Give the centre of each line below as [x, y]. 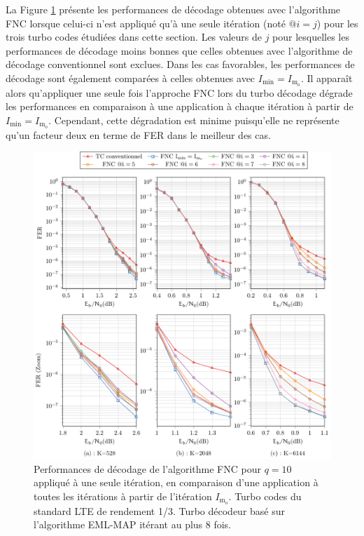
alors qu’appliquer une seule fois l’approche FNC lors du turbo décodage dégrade [179, 92]
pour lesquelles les [311, 37]
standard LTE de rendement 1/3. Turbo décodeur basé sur [160, 510]
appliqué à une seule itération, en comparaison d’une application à [176, 482]
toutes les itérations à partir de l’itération [123, 496]
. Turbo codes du [265, 496]
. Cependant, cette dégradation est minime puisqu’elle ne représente [194, 120]
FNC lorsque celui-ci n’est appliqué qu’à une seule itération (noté [146, 23]
